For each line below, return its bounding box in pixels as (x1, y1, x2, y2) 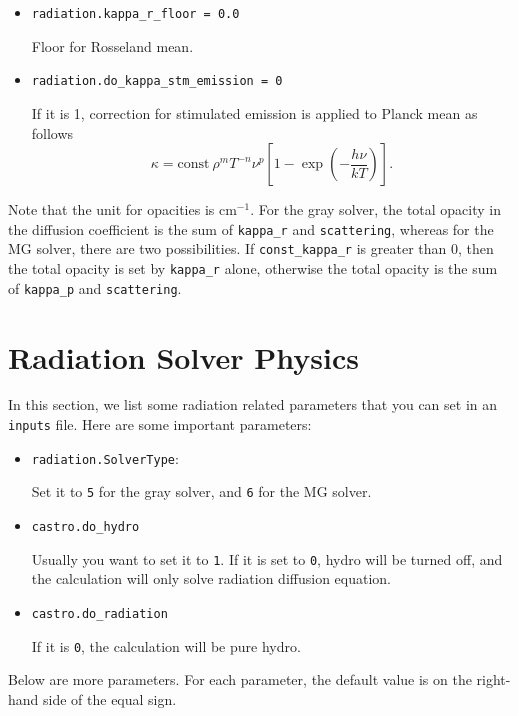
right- (476, 669, 511, 690)
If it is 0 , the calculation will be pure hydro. (31, 635, 301, 656)
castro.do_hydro (31, 520, 140, 534)
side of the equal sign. (43, 688, 177, 709)
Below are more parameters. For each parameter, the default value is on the (8, 669, 472, 690)
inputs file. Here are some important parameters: (8, 414, 312, 435)
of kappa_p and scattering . (8, 277, 182, 298)
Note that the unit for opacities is (8, 199, 215, 220)
